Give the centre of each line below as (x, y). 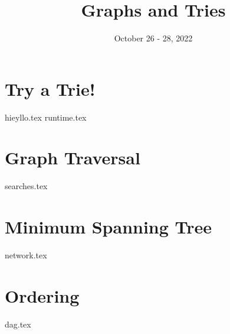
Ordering (42, 295)
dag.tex (18, 324)
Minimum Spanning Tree (109, 227)
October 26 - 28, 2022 (153, 38)
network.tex (26, 255)
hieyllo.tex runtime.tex (46, 117)
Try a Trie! (50, 88)
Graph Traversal (73, 158)
